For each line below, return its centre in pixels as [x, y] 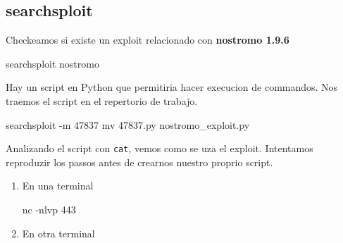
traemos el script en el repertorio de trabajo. [102, 100]
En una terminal [58, 186]
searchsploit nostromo [52, 63]
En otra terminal [58, 233]
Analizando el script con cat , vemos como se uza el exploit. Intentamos [160, 148]
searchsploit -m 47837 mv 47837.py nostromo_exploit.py [128, 124]
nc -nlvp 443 [49, 210]
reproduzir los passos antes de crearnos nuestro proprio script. [139, 162]
